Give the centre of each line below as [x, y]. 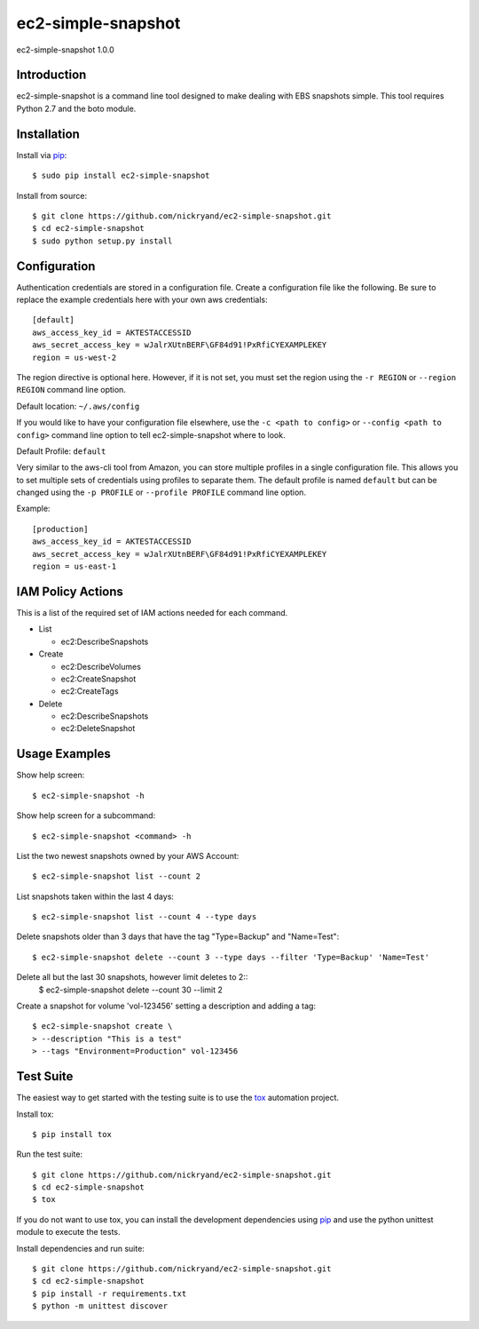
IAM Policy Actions [70, 591]
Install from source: [52, 195]
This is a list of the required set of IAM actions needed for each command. [152, 612]
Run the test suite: [50, 1154]
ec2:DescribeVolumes [101, 666]
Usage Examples [63, 754]
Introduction [51, 75]
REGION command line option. [71, 390]
